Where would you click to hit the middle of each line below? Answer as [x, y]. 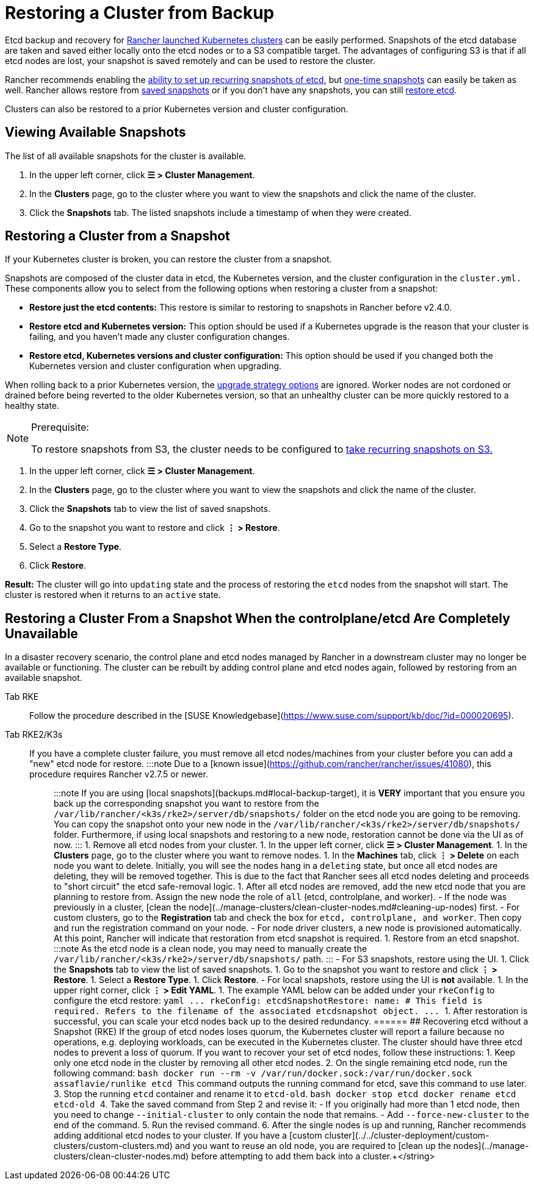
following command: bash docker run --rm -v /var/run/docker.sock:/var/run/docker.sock [263, 1073]
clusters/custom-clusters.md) [113, 1146]
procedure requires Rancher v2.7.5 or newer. [119, 774]
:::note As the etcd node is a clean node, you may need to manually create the [211, 949]
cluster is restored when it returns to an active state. [113, 595]
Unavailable [41, 633]
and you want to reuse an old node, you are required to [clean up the [313, 1146]
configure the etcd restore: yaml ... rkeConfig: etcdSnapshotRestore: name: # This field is [268, 1001]
